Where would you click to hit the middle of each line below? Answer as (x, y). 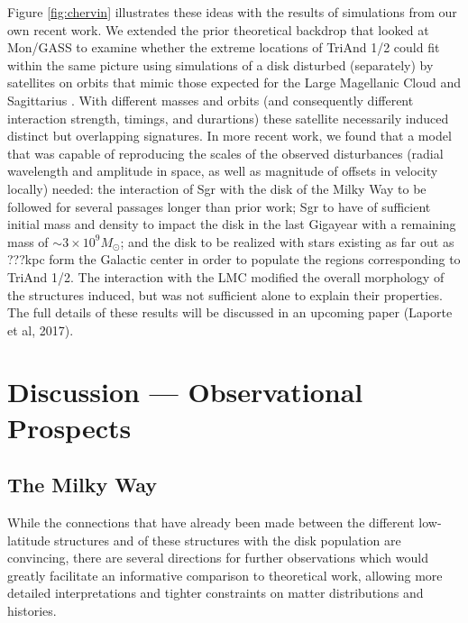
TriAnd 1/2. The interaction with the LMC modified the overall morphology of (226, 276)
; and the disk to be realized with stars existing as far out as (287, 241)
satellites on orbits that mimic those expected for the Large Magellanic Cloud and (234, 82)
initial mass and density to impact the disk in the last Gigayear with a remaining (232, 224)
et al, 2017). (41, 330)
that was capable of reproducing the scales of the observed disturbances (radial (225, 153)
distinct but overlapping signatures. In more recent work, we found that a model (229, 136)
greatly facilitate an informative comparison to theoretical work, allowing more (225, 575)
